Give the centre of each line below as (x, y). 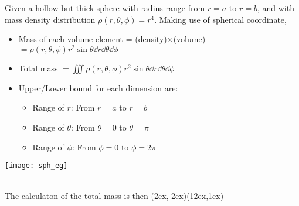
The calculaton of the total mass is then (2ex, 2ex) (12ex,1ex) (114, 196)
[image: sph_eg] (36, 166)
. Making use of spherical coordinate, (220, 19)
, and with (276, 8)
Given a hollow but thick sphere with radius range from (105, 8)
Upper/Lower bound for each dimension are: (98, 87)
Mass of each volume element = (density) (93, 39)
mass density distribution (50, 19)
